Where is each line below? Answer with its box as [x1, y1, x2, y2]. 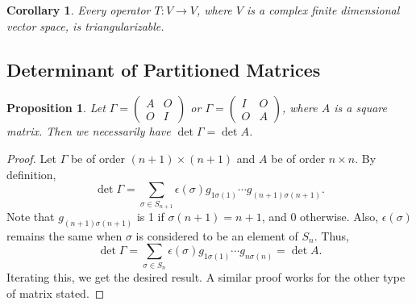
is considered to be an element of [135, 227, 298, 244]
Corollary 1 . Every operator [6, 2, 151, 18]
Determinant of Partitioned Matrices [6, 56, 321, 81]
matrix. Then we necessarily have [6, 123, 171, 140]
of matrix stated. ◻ [6, 284, 105, 301]
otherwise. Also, [300, 207, 379, 224]
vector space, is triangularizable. [6, 17, 164, 34]
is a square [334, 99, 387, 116]
